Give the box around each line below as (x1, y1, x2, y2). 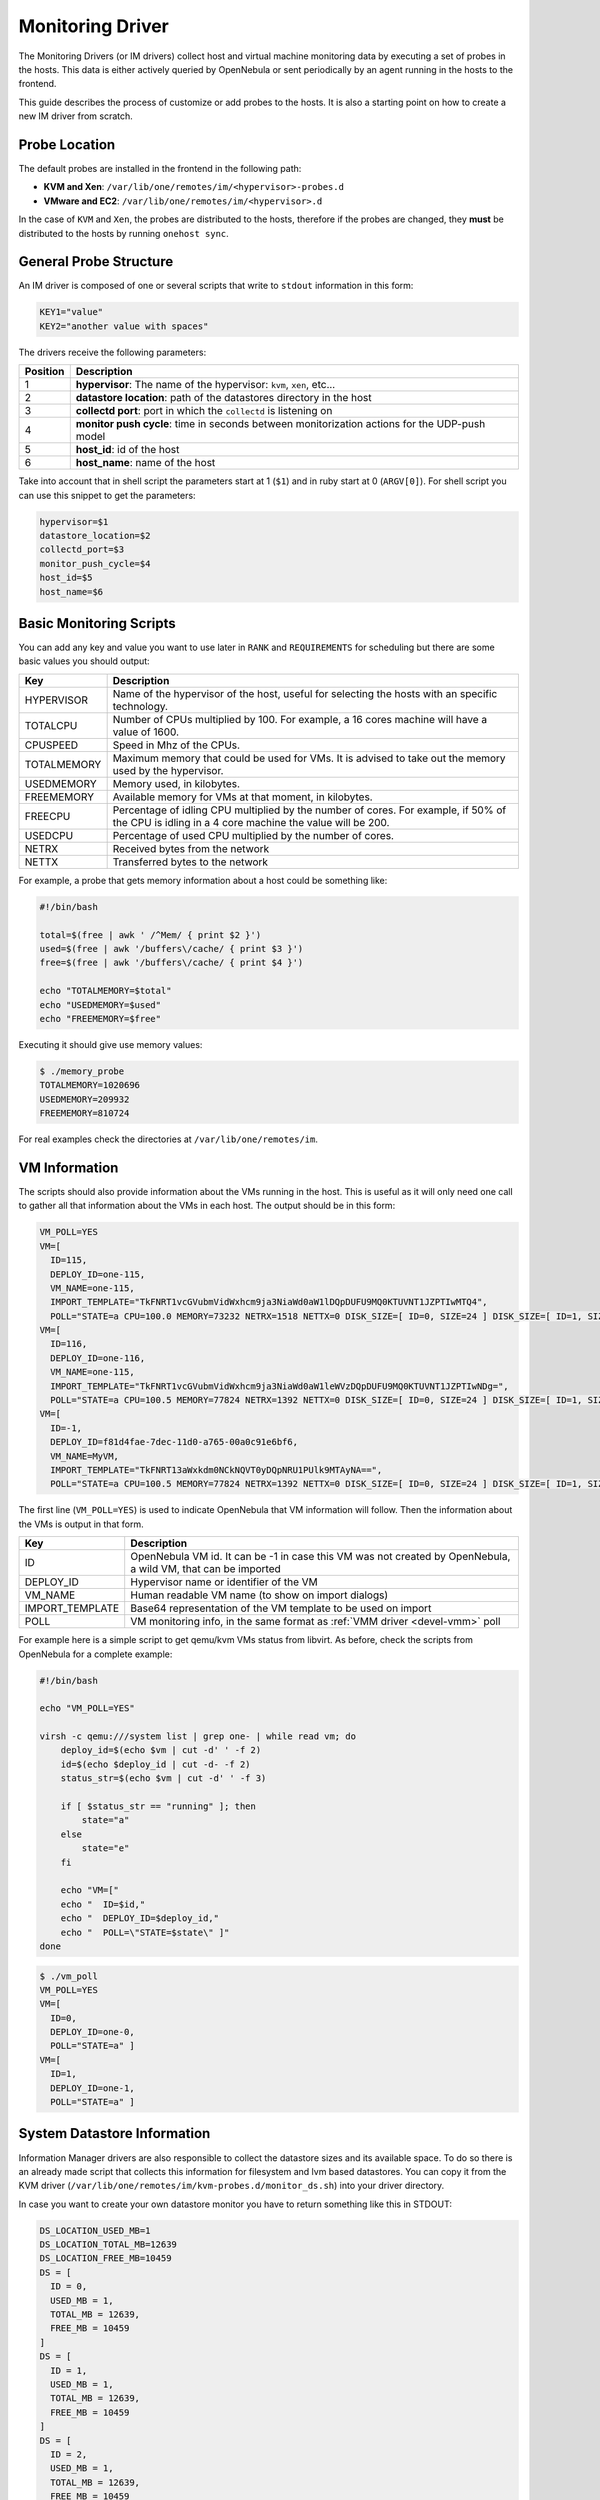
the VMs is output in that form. (18, 1518, 144, 1530)
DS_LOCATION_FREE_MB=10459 (39, 2253, 172, 2264)
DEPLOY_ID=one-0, (50, 2026, 135, 2038)
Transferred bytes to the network (112, 855, 269, 869)
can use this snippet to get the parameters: (18, 489, 196, 501)
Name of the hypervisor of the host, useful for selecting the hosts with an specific (112, 686, 498, 700)
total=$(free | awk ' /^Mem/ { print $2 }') (39, 929, 262, 940)
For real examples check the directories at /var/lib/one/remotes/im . (18, 1133, 319, 1145)
